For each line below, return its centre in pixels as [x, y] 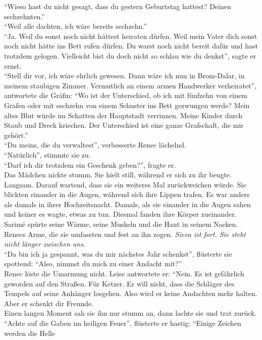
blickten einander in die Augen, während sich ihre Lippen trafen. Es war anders [127, 194]
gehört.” [16, 135]
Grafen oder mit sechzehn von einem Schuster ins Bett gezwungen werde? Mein [127, 105]
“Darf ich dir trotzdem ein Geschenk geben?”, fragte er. [90, 164]
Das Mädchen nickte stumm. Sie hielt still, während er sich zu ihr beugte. [118, 175]
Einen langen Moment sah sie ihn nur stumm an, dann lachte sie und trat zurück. [130, 313]
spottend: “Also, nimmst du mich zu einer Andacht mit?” [93, 263]
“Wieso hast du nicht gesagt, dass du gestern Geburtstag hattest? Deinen [118, 6]
